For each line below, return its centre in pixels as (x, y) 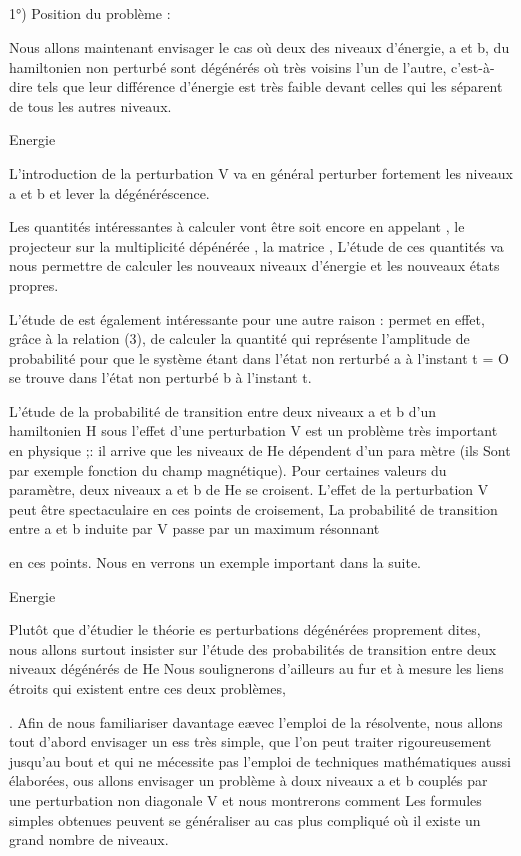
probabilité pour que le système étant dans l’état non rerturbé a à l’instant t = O (259, 357)
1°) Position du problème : (90, 13)
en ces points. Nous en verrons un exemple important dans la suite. (215, 562)
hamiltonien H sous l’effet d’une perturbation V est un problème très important (253, 430)
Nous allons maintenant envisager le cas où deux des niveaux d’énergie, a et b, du (259, 46)
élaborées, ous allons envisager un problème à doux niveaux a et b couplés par (248, 780)
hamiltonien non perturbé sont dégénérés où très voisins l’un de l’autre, (228, 66)
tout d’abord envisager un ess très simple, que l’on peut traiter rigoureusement (250, 741)
